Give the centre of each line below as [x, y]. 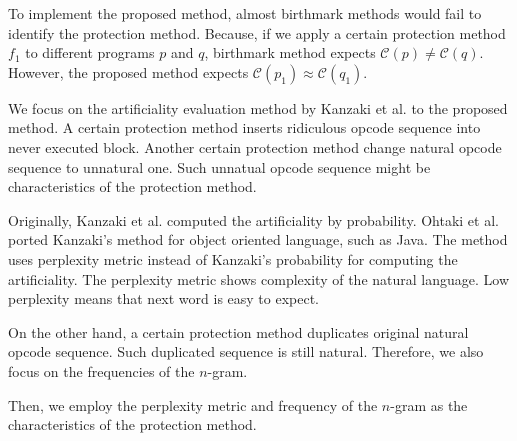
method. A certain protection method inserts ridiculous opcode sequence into [244, 127]
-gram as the [429, 404]
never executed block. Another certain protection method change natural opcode [255, 146]
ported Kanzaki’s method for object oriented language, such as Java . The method [258, 239]
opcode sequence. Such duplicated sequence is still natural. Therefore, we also [246, 351]
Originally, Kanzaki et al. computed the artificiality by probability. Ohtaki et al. [253, 219]
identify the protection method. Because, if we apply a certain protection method [257, 32]
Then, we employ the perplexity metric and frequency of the [193, 404]
